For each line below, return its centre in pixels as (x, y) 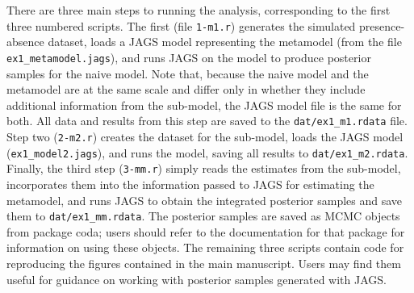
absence (25, 42)
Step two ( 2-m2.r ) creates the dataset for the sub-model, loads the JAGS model (205, 136)
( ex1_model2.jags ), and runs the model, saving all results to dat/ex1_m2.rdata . (207, 152)
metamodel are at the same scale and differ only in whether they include (186, 89)
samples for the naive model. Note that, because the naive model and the (188, 73)
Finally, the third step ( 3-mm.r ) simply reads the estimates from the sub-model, (204, 168)
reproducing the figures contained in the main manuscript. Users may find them (204, 263)
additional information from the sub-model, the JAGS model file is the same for (204, 105)
